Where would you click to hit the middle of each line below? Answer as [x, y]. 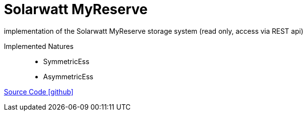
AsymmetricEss [68, 76]
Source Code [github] [39, 92]
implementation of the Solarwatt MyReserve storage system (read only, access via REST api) [154, 31]
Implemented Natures [39, 46]
